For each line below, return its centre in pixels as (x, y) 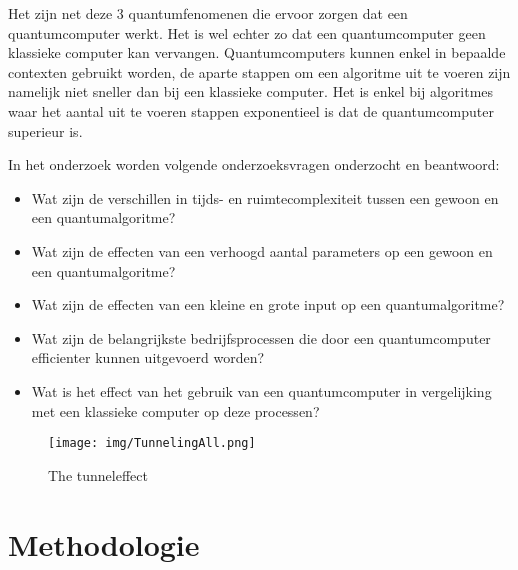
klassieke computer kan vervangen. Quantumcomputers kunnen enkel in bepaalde (257, 52)
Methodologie (104, 543)
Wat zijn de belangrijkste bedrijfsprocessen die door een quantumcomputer (261, 337)
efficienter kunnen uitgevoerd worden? (148, 357)
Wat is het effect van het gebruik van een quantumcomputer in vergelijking (261, 390)
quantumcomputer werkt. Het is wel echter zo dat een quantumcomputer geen (247, 32)
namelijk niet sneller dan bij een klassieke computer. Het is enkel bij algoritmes (251, 91)
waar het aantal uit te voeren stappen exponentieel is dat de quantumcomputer (251, 110)
